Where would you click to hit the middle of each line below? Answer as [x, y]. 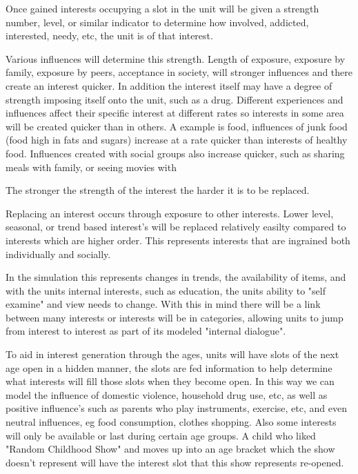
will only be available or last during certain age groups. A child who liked [161, 435]
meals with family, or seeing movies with [91, 167]
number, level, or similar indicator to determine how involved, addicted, [157, 22]
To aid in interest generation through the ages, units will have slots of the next [172, 354]
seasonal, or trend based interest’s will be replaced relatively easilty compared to [176, 227]
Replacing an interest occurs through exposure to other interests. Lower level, [170, 213]
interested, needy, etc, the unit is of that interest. [109, 36]
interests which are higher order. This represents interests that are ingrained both [178, 240]
